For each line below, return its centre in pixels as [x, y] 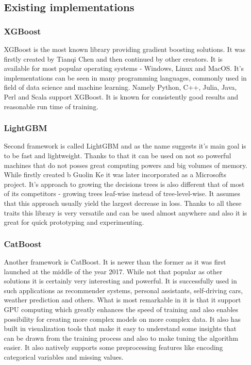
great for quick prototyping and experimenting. [74, 222]
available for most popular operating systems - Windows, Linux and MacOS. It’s [124, 68]
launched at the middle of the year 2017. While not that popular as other [113, 271]
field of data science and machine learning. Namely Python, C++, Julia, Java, [120, 87]
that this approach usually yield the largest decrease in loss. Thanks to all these [123, 203]
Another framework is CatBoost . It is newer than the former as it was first [115, 261]
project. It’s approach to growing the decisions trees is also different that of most [124, 184]
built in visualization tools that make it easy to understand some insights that [120, 328]
